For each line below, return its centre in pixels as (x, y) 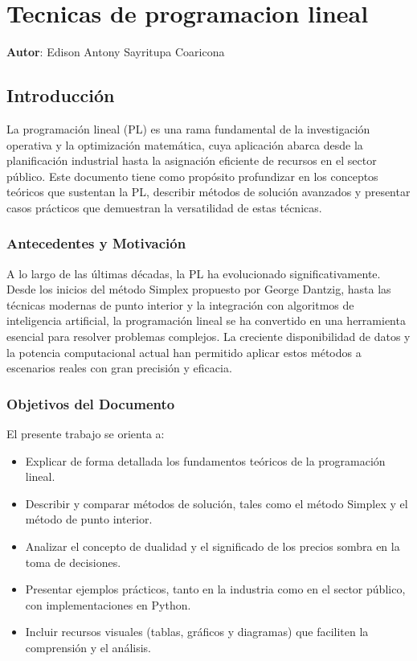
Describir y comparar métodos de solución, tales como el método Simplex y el (217, 503)
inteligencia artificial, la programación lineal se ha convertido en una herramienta (206, 320)
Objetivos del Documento (91, 403)
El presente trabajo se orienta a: (86, 434)
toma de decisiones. (73, 562)
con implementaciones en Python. (108, 604)
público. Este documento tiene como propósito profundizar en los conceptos (192, 176)
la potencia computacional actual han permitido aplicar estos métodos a (184, 352)
